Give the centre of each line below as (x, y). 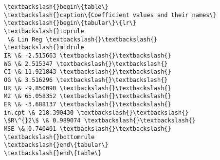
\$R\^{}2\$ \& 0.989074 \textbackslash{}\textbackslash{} (100, 121)
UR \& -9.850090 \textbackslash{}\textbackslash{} (88, 88)
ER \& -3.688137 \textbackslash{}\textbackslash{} (88, 104)
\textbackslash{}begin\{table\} (56, 7)
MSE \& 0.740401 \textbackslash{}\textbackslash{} (88, 129)
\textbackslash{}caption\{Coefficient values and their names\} (110, 15)
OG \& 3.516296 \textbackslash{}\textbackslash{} (86, 80)
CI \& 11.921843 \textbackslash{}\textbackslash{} (88, 72)
